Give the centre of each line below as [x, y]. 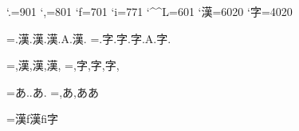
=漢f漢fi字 [32, 119]
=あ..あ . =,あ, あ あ [53, 91]
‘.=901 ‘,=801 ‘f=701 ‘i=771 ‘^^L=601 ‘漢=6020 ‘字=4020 [149, 11]
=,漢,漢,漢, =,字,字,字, [63, 65]
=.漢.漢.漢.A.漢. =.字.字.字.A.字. [89, 38]
